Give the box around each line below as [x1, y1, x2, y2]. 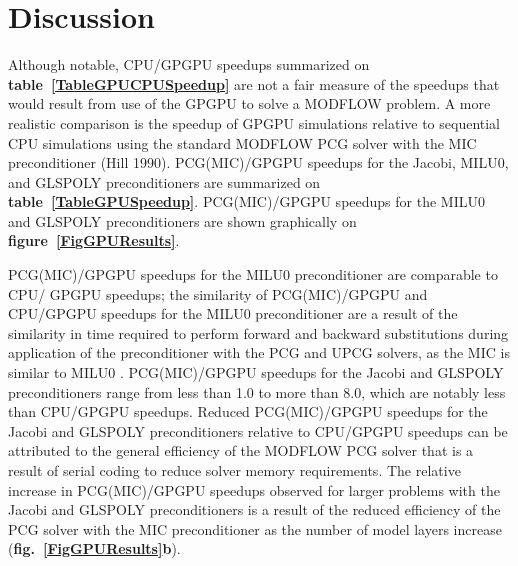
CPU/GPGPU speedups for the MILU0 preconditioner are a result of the [8, 303, 458, 324]
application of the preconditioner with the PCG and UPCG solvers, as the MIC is [8, 342, 510, 363]
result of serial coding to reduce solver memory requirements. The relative [8, 460, 461, 480]
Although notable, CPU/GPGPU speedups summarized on [8, 54, 370, 75]
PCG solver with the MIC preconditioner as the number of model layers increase [8, 518, 502, 539]
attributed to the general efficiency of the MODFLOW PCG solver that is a [8, 440, 474, 461]
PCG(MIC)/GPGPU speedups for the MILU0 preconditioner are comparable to [8, 264, 498, 285]
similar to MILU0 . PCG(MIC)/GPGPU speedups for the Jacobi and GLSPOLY [8, 362, 504, 383]
